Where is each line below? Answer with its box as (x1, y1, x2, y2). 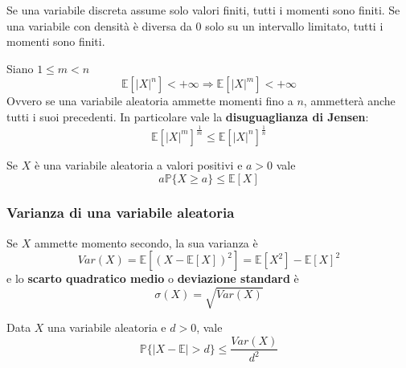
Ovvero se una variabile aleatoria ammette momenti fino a (6, 92, 293, 109)
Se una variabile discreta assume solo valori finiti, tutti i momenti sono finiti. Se (6, 2, 400, 18)
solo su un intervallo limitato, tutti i (205, 17, 383, 34)
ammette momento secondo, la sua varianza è (34, 234, 258, 251)
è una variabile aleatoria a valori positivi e (34, 156, 243, 173)
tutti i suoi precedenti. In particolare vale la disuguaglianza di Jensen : (6, 108, 369, 125)
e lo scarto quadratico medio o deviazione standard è (6, 270, 299, 287)
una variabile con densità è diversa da (6, 17, 192, 34)
